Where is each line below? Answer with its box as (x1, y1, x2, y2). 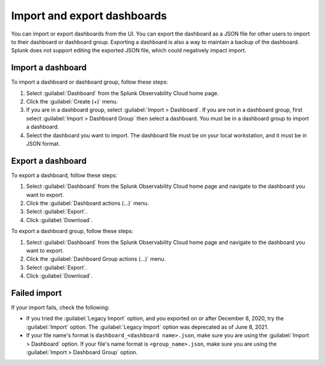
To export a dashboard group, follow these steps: (11, 228, 134, 235)
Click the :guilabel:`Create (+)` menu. (26, 98, 118, 105)
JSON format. (26, 140, 60, 147)
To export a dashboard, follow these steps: (11, 172, 117, 179)
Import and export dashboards (11, 9, 167, 22)
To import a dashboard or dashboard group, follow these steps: (11, 78, 169, 86)
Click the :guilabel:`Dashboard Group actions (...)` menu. (26, 255, 166, 263)
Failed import (11, 288, 62, 298)
